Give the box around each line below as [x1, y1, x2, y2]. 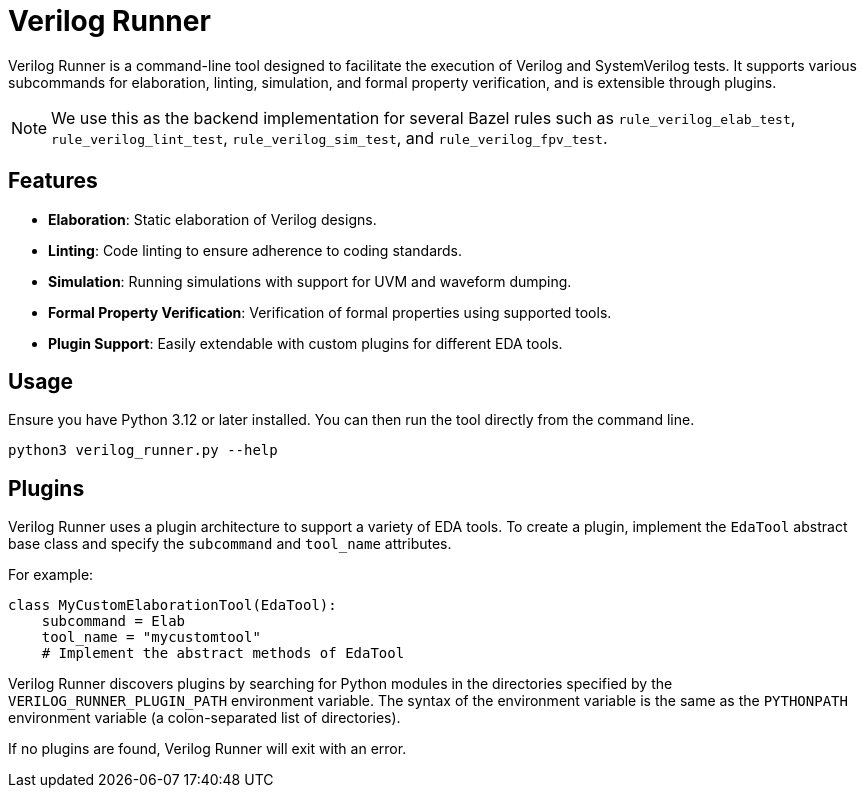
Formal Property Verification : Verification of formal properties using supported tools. [48, 303, 612, 321]
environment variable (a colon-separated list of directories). [8, 709, 401, 727]
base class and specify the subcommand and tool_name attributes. [8, 535, 452, 553]
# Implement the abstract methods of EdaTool [41, 645, 405, 662]
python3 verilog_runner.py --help [8, 442, 278, 459]
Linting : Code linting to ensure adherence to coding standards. [48, 241, 463, 259]
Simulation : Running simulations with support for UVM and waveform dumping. [48, 272, 572, 290]
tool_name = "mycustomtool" [41, 629, 261, 646]
